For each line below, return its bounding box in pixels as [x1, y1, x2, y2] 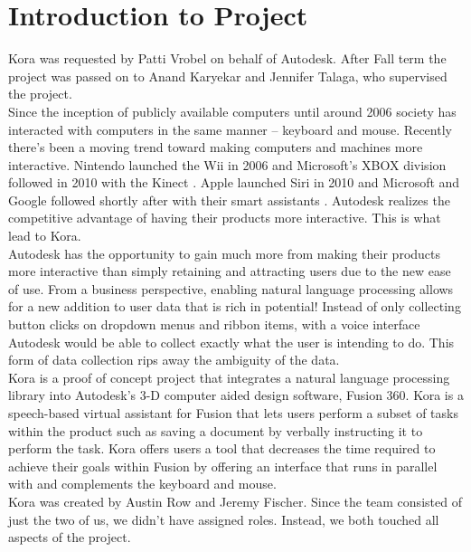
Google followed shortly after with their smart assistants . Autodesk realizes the [8, 190, 450, 209]
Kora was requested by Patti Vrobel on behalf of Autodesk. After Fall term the [8, 49, 447, 68]
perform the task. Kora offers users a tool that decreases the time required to [8, 439, 436, 458]
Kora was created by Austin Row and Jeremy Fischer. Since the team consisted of [8, 491, 462, 510]
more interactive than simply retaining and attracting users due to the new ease [8, 262, 451, 281]
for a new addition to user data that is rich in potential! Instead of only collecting [8, 297, 461, 316]
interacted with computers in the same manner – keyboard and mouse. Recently [8, 119, 452, 138]
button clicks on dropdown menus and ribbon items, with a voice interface [8, 315, 420, 334]
